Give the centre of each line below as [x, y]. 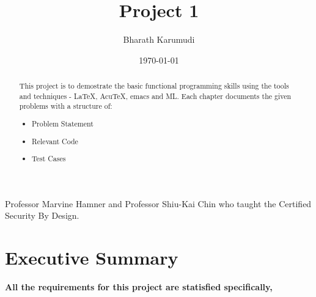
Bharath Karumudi [159, 39]
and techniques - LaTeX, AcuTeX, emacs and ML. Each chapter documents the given [155, 96]
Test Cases [49, 159]
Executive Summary [92, 258]
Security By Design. [42, 215]
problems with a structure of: [66, 106]
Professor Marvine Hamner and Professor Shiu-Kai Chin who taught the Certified [158, 203]
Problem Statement [63, 123]
